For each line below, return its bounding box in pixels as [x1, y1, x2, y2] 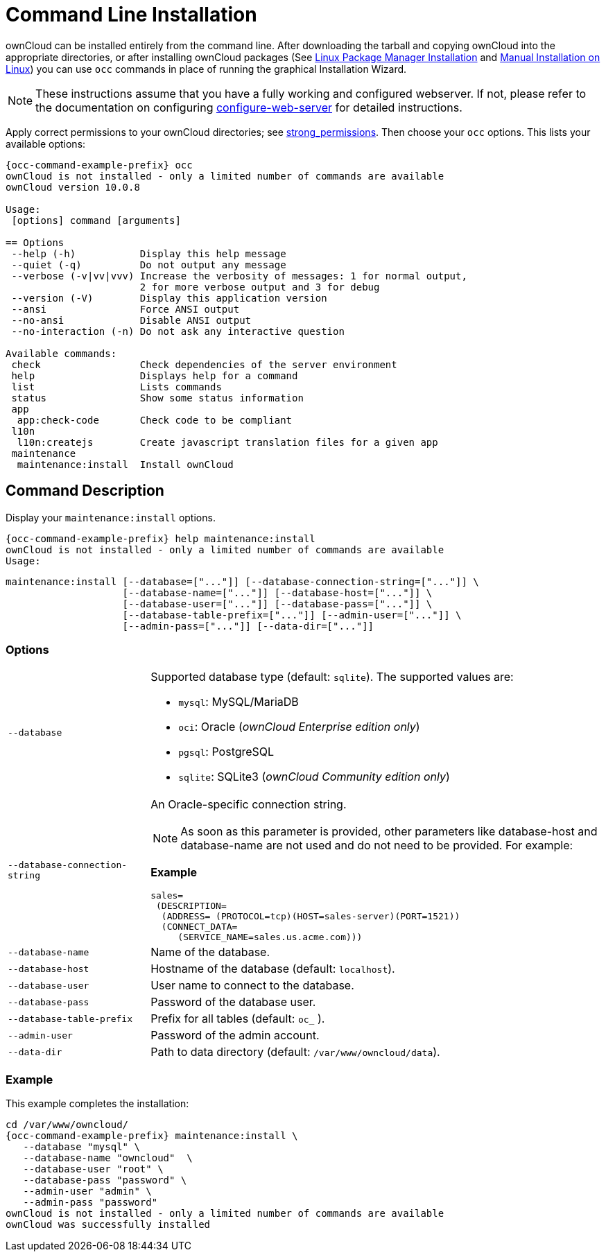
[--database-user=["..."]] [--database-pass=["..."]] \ [122, 598, 433, 609]
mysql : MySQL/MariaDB [178, 695, 299, 709]
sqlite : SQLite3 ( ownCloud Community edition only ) [178, 770, 450, 784]
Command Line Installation [6, 3, 257, 26]
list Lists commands [11, 381, 222, 392]
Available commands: [6, 347, 117, 359]
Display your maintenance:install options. [6, 511, 216, 523]
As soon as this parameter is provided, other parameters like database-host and [180, 824, 598, 839]
